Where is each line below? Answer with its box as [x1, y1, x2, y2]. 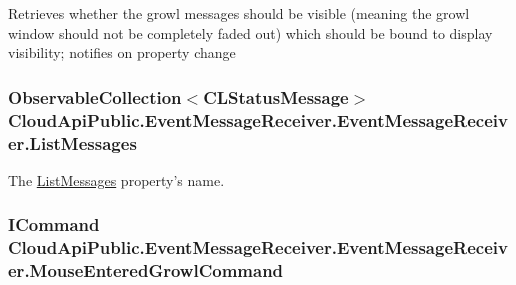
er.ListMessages [8, 130, 137, 155]
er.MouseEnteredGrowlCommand [8, 258, 284, 283]
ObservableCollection [8, 84, 182, 109]
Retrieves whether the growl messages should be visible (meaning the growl [8, 3, 470, 23]
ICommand [8, 212, 100, 237]
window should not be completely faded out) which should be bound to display [8, 22, 493, 43]
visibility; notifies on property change [8, 42, 236, 63]
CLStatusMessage [203, 84, 349, 109]
